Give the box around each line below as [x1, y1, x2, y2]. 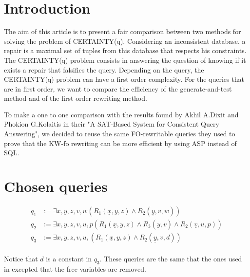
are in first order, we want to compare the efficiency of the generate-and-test [4, 83, 232, 93]
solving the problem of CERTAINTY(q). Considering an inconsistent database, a [4, 36, 246, 46]
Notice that [4, 254, 38, 264]
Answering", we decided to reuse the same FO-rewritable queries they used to [4, 129, 235, 139]
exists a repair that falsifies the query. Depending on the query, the [4, 64, 204, 74]
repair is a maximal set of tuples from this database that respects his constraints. [4, 45, 247, 55]
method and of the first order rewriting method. [4, 93, 147, 103]
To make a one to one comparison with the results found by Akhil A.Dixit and [4, 109, 239, 119]
